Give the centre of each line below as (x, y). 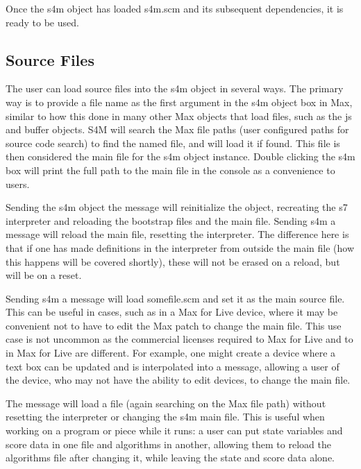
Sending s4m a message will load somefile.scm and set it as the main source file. (175, 298)
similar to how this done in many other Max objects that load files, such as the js (179, 116)
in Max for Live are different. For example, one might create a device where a (171, 353)
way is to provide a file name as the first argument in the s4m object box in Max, (179, 102)
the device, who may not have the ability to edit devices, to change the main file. (178, 380)
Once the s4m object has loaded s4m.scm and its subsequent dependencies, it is (175, 8)
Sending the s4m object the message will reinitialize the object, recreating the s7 (177, 207)
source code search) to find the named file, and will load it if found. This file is (173, 143)
